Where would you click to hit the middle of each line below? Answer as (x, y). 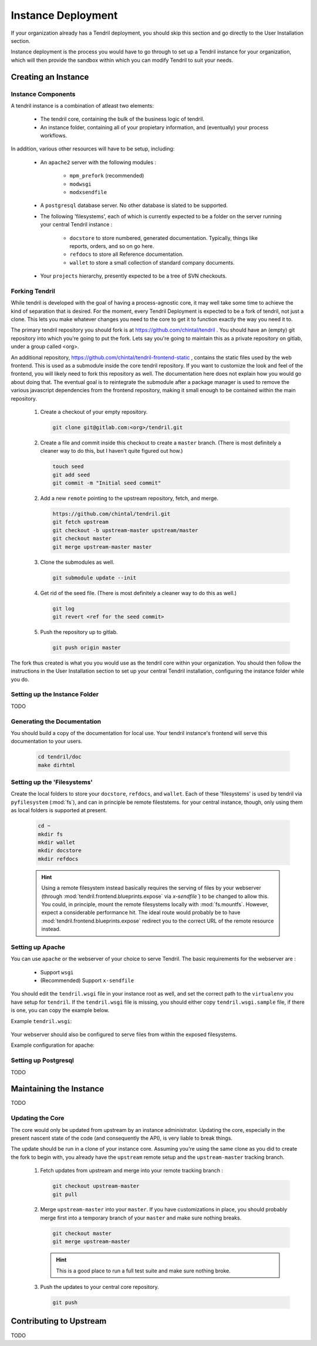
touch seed (68, 467)
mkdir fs (50, 834)
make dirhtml (57, 765)
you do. (20, 679)
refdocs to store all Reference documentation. (127, 254)
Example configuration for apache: (53, 1045)
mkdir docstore (60, 851)
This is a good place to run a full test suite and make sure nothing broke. (144, 1271)
